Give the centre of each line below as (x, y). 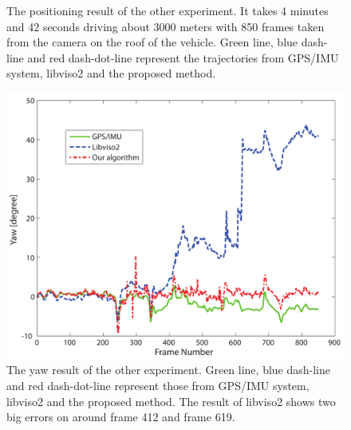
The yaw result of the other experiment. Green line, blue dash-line (169, 370)
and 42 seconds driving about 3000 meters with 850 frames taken (166, 26)
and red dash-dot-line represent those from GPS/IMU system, (158, 386)
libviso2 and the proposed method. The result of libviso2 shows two (171, 401)
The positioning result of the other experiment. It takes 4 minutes (168, 10)
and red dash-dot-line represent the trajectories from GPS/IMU (183, 57)
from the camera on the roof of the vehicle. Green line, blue (152, 42)
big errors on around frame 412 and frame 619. (121, 417)
